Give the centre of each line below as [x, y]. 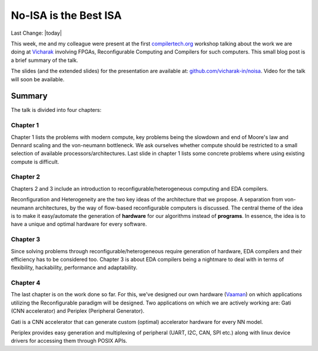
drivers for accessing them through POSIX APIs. [69, 341]
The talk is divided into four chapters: [56, 110]
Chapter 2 [26, 177]
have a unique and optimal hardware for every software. [79, 224]
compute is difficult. [35, 161]
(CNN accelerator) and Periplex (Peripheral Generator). [77, 311]
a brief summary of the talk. [44, 60]
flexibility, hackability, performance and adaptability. [74, 267]
